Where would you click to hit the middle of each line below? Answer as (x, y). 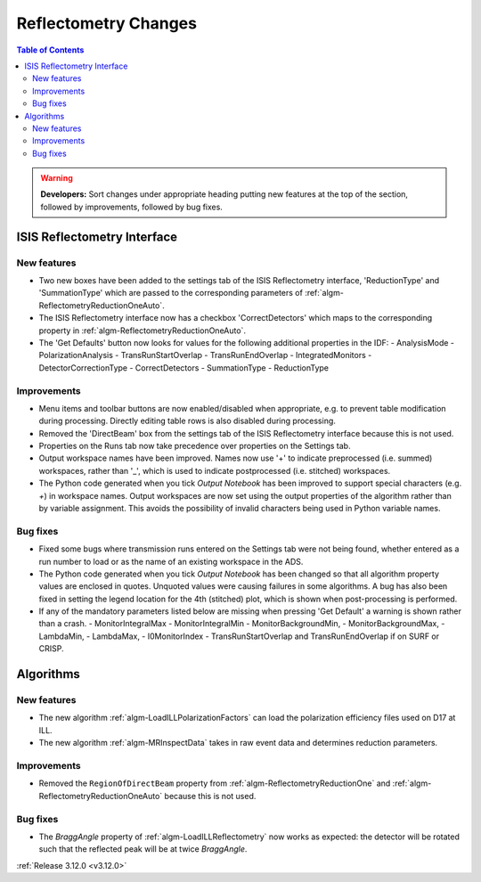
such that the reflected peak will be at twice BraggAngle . (143, 849)
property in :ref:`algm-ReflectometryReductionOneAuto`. (143, 331)
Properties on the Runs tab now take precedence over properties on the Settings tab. (195, 446)
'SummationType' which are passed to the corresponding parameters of (171, 293)
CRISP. (51, 649)
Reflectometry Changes (107, 23)
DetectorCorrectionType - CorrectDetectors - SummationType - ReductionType (184, 367)
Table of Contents (50, 50)
